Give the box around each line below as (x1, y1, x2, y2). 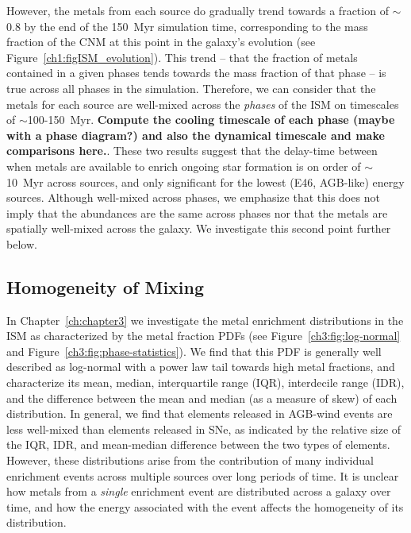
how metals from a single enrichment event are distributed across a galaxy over (6, 483, 391, 500)
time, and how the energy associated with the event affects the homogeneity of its (6, 498, 404, 515)
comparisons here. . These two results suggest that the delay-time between (6, 142, 378, 159)
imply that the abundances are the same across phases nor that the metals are (6, 204, 388, 221)
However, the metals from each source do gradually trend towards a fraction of (6, 2, 389, 18)
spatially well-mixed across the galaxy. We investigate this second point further (6, 220, 391, 237)
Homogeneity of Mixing (6, 274, 205, 299)
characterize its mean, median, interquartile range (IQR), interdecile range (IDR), (6, 374, 405, 391)
